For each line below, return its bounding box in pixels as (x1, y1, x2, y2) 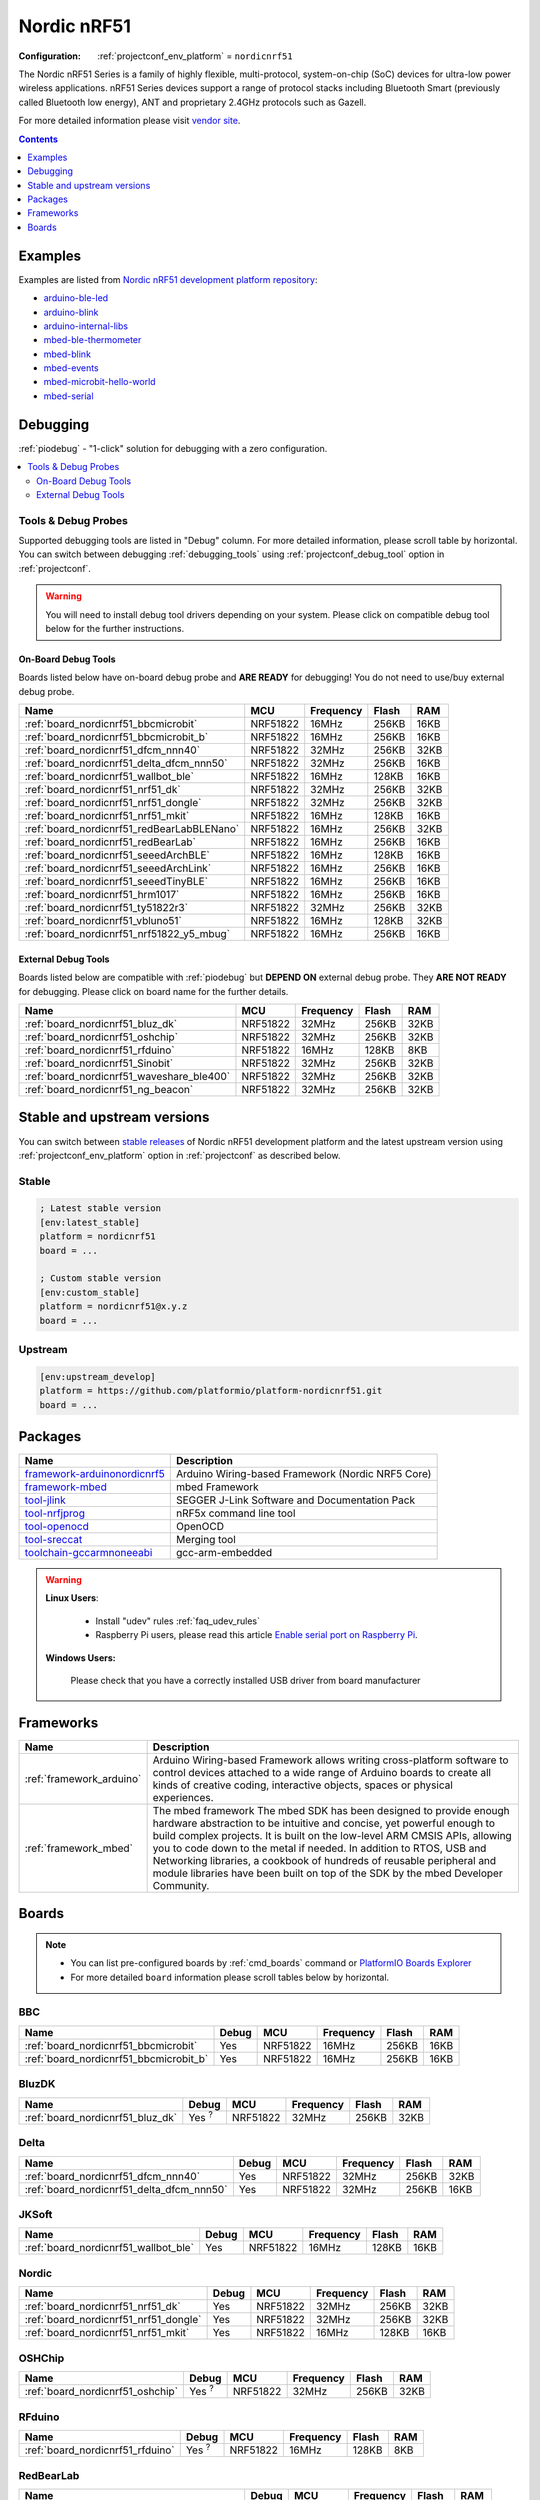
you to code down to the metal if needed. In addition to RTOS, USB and (152, 1841, 487, 1855)
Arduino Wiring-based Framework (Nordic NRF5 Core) (175, 1467, 432, 1480)
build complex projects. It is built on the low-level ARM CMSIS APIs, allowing (152, 1828, 512, 1842)
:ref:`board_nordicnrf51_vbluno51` (24, 914, 182, 928)
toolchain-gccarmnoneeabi (24, 1546, 153, 1559)
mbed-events (43, 362, 99, 374)
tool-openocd (24, 1520, 89, 1533)
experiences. (152, 1790, 214, 1804)
